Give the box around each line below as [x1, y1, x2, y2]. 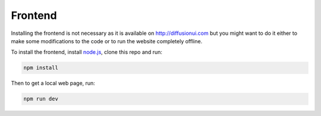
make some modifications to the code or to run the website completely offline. [11, 37, 203, 44]
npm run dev [23, 95, 59, 102]
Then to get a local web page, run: [11, 80, 95, 87]
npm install [23, 65, 59, 71]
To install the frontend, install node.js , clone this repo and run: [11, 49, 163, 56]
